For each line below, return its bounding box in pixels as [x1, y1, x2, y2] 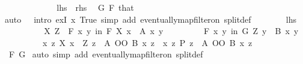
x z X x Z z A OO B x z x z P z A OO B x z [42, 36, 252, 48]
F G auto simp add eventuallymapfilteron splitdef [8, 48, 203, 60]
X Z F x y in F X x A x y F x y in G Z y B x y [44, 25, 299, 37]
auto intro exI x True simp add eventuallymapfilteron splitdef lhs [5, 13, 296, 25]
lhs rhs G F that [57, 1, 134, 13]
